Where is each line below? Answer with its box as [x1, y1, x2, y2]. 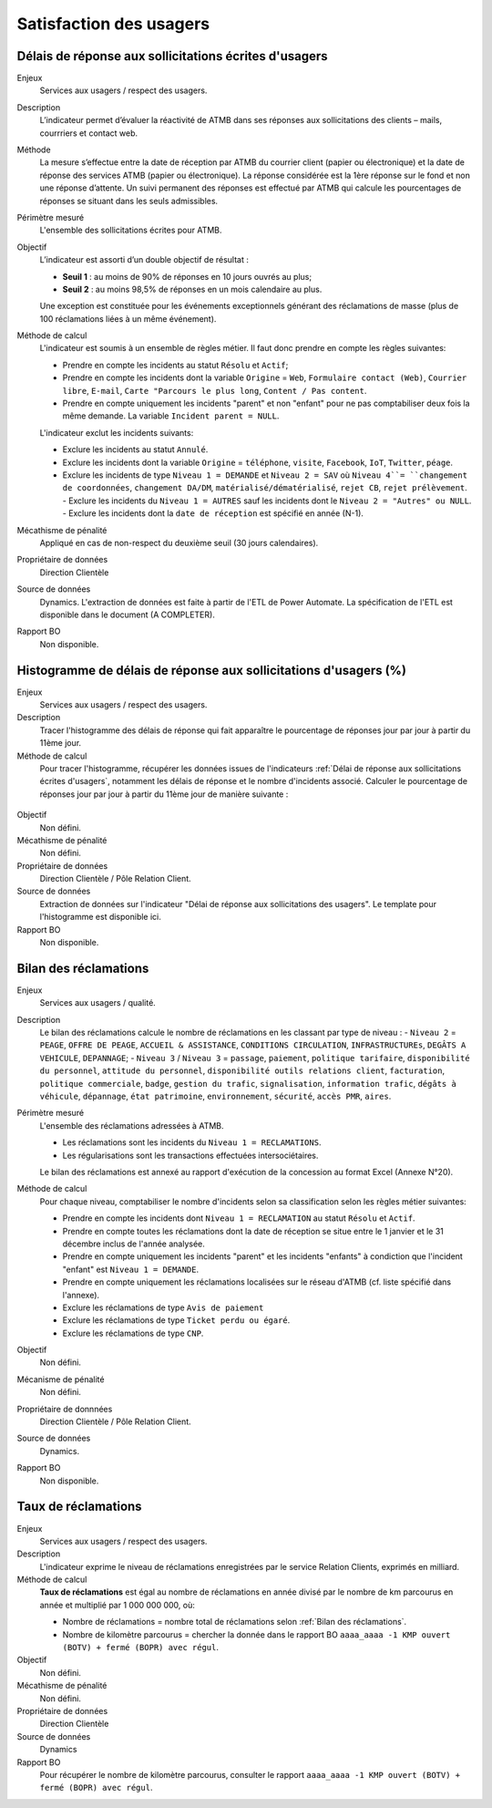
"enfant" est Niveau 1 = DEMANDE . [62, 1264, 200, 1275]
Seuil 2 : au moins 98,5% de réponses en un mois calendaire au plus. [62, 284, 323, 294]
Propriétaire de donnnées [16, 1403, 113, 1414]
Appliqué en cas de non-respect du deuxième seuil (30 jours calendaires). [39, 537, 319, 548]
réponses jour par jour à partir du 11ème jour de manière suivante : [39, 789, 289, 800]
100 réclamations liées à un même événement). [39, 313, 217, 324]
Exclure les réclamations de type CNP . [62, 1328, 204, 1338]
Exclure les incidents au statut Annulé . [62, 444, 209, 455]
